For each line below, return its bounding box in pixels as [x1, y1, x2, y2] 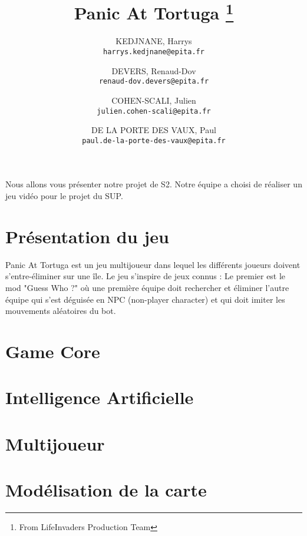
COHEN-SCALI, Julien [111, 94, 196, 106]
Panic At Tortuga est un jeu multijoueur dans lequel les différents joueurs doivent [5, 258, 301, 270]
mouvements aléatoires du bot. [5, 305, 116, 317]
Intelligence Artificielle [5, 385, 194, 409]
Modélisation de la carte [5, 478, 207, 502]
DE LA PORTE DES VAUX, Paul [91, 124, 216, 136]
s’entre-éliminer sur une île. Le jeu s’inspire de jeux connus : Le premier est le [5, 270, 286, 282]
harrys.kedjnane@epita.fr [103, 48, 204, 57]
